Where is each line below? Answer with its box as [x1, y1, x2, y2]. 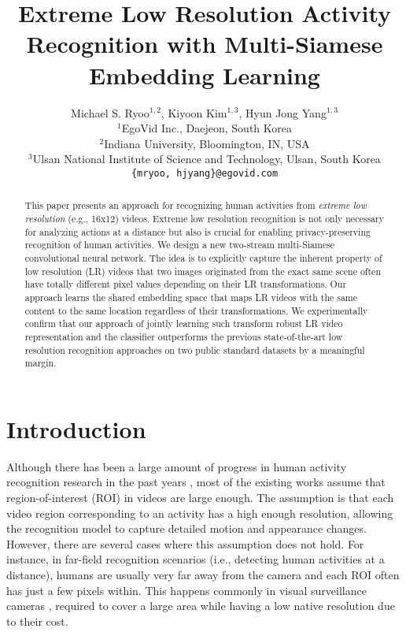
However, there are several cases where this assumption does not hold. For [6, 535, 364, 552]
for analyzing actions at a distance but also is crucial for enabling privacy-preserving [24, 225, 371, 238]
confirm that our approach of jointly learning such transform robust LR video [24, 317, 343, 330]
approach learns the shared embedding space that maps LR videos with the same [24, 290, 358, 303]
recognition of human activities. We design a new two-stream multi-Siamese [24, 238, 335, 251]
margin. [24, 356, 57, 370]
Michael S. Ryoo [71, 104, 149, 121]
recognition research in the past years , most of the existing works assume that [6, 474, 386, 490]
